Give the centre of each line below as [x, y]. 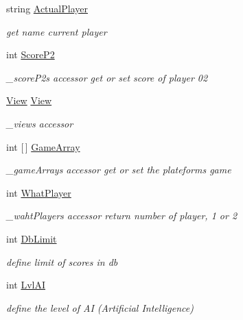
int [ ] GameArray [43, 146]
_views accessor [40, 123]
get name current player [57, 31]
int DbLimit [32, 238]
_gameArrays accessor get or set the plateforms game [119, 170]
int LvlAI [26, 285]
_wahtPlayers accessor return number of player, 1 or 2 [122, 216]
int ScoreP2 [31, 54]
